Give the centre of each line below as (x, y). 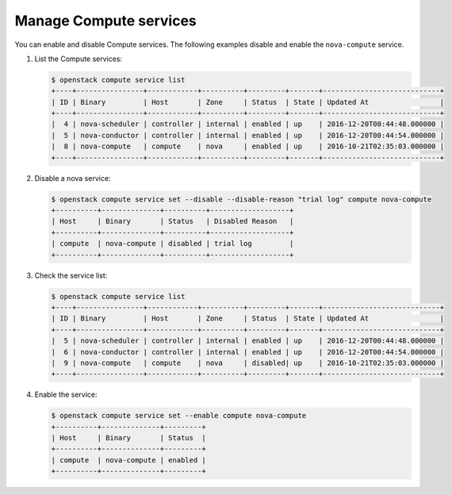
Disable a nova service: (73, 178)
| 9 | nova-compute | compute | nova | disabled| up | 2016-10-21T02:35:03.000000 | (247, 363)
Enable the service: (66, 395)
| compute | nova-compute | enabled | (128, 460)
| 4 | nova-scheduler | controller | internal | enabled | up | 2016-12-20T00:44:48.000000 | (247, 124)
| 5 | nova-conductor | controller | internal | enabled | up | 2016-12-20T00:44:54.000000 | (247, 135)
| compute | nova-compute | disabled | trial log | (172, 244)
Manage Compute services (106, 21)
